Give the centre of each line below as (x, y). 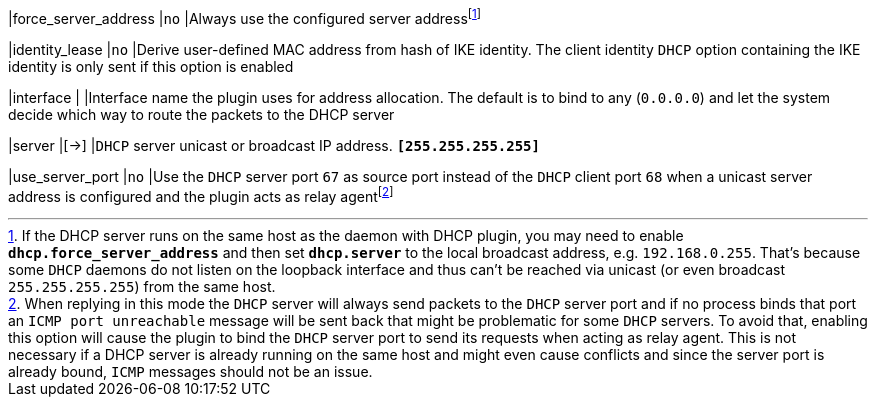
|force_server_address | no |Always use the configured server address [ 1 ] (245, 17)
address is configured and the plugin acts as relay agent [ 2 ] (201, 194)
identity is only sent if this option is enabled (151, 66)
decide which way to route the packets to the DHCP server (201, 114)
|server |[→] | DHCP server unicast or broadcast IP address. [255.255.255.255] (274, 145)
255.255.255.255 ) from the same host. (142, 287)
